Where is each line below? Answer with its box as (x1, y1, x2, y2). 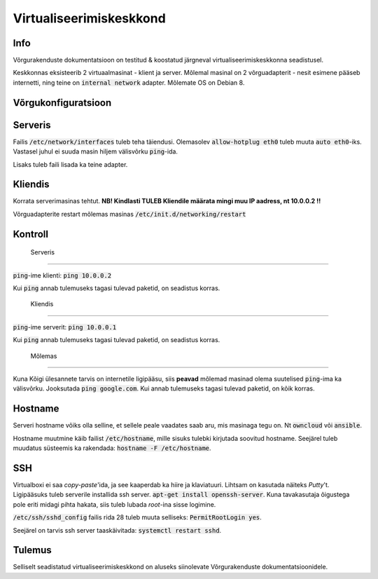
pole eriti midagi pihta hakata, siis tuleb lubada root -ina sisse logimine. (13, 500, 216, 508)
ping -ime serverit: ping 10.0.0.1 (13, 322, 117, 331)
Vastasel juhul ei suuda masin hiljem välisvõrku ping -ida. (13, 147, 178, 156)
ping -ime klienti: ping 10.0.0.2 (13, 271, 112, 280)
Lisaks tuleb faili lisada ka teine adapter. (13, 160, 128, 168)
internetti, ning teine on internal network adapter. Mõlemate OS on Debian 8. (13, 78, 245, 87)
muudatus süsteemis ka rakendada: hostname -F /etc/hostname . (13, 444, 211, 452)
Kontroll (13, 228, 49, 240)
